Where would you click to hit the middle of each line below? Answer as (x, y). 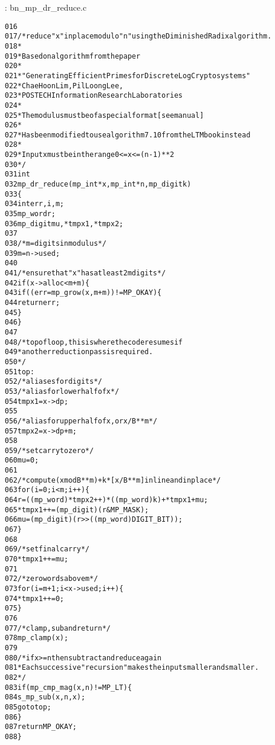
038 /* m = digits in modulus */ (56, 244)
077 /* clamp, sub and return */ (58, 628)
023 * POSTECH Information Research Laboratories (94, 96)
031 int (17, 174)
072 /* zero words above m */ (51, 579)
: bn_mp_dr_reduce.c (46, 7)
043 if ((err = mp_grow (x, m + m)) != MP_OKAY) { (83, 293)
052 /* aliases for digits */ (54, 382)
